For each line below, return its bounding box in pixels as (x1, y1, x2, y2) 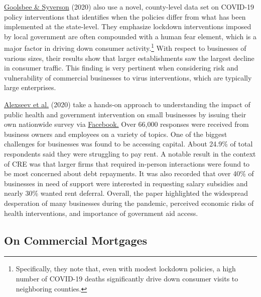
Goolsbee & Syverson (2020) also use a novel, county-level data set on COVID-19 (4, 2, 254, 12)
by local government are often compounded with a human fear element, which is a (4, 31, 257, 41)
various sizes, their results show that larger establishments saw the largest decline (4, 52, 254, 63)
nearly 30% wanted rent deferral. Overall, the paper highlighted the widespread (4, 188, 248, 198)
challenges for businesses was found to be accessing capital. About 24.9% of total (4, 138, 253, 149)
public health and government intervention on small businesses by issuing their (4, 109, 246, 119)
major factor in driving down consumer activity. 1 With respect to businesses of (4, 41, 246, 53)
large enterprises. (4, 82, 56, 93)
